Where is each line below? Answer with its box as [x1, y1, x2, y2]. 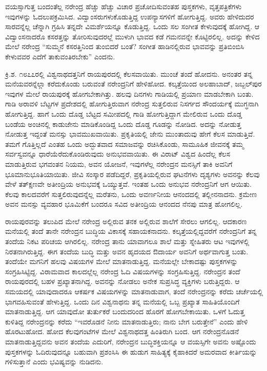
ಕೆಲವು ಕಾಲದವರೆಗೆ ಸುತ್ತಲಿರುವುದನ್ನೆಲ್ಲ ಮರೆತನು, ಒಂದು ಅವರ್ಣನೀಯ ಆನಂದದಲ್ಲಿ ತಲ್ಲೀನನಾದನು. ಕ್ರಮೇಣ [5, 188, 257, 199]
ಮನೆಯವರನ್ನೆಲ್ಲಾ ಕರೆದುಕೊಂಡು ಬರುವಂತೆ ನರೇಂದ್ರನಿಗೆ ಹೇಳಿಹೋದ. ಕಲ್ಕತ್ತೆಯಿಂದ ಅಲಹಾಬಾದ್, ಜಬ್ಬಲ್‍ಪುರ [5, 78, 262, 89]
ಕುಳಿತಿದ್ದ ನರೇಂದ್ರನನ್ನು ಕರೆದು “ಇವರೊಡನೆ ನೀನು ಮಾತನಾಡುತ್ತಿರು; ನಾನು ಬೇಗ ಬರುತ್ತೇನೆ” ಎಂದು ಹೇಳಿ [5, 316, 248, 326]
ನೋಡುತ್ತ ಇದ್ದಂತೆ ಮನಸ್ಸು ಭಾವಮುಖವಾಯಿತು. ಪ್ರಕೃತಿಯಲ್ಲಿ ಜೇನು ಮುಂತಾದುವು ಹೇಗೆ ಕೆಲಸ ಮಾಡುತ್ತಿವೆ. [5, 128, 255, 139]
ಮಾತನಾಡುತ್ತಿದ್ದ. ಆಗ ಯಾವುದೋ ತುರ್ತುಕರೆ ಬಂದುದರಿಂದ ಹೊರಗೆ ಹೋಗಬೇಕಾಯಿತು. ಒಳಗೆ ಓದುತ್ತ [5, 306, 245, 317]
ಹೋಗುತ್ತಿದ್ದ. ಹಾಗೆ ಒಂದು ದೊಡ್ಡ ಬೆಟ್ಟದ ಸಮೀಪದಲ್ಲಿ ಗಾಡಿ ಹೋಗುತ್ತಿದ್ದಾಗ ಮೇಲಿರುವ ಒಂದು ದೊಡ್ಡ [5, 108, 242, 119]
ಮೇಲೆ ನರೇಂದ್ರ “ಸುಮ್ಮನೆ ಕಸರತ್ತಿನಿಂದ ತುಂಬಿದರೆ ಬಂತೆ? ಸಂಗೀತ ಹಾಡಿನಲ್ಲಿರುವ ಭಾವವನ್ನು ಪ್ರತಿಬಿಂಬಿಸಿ [5, 41, 244, 52]
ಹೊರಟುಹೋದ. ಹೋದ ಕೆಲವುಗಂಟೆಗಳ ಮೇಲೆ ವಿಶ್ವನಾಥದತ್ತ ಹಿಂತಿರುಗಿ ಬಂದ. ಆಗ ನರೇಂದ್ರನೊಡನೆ [5, 326, 239, 337]
